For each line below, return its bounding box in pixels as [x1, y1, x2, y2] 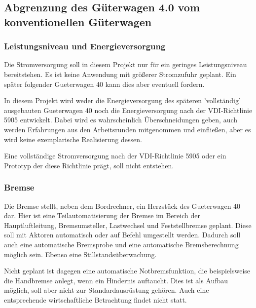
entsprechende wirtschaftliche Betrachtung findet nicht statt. [4, 294, 187, 305]
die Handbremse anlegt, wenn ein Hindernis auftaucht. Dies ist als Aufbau [4, 275, 228, 285]
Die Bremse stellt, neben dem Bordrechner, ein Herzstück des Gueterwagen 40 [4, 200, 241, 211]
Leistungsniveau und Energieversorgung [4, 40, 166, 52]
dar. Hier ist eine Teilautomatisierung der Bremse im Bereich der [4, 210, 200, 221]
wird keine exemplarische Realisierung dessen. [4, 134, 142, 144]
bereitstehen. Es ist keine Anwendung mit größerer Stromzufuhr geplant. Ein [4, 69, 236, 79]
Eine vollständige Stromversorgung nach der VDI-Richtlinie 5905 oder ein [4, 151, 226, 161]
